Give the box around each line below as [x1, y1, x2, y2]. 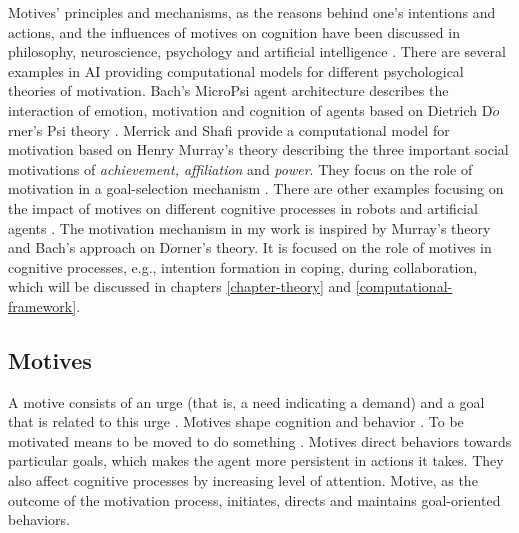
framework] [8, 295, 77, 316]
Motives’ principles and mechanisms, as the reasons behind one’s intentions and [8, 2, 496, 22]
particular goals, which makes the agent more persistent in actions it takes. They [8, 450, 504, 471]
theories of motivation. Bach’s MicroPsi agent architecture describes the [8, 80, 449, 101]
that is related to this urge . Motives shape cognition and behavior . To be [8, 411, 464, 432]
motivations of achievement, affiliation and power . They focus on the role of [8, 158, 473, 179]
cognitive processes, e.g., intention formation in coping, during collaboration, [8, 256, 478, 277]
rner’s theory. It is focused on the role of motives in [177, 237, 492, 258]
